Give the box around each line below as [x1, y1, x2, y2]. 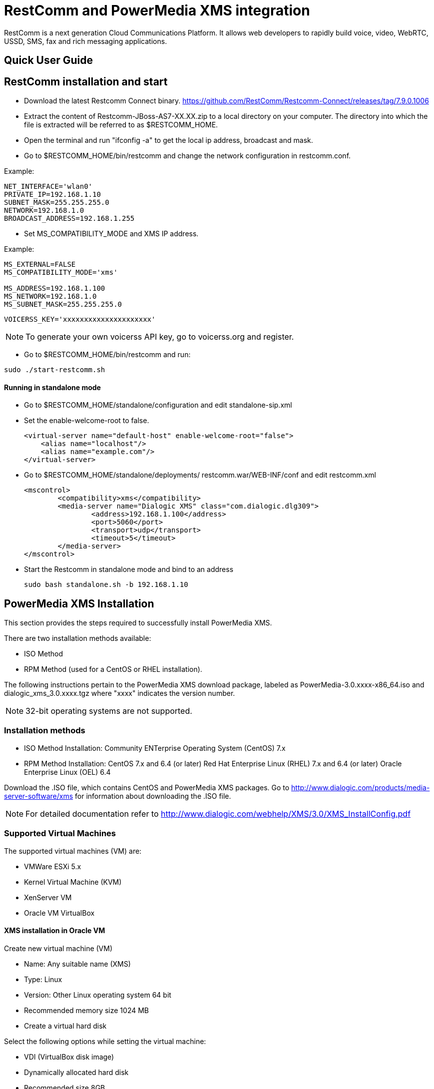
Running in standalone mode [4, 383, 101, 392]
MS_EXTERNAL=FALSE [4, 260, 76, 269]
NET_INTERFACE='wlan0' [4, 182, 93, 191]
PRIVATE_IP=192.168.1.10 [4, 190, 101, 199]
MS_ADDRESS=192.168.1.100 [4, 284, 105, 293]
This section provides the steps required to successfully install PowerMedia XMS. [4, 618, 272, 627]
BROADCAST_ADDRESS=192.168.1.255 [4, 214, 135, 223]
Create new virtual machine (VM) [4, 944, 113, 953]
